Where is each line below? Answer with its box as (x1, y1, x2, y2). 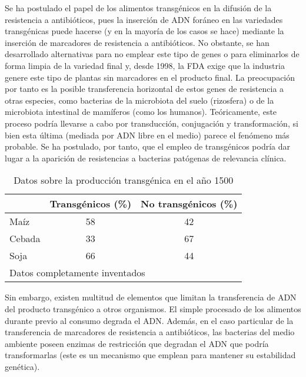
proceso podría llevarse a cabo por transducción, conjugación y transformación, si (5, 117, 298, 129)
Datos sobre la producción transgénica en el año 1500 (14, 173, 234, 187)
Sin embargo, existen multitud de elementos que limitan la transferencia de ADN (5, 291, 297, 303)
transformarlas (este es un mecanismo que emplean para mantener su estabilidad (5, 349, 296, 361)
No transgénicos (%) (141, 197, 238, 211)
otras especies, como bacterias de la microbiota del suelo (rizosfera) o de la (5, 94, 274, 106)
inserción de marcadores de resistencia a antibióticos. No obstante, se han (5, 36, 270, 48)
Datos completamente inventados (9, 266, 145, 280)
